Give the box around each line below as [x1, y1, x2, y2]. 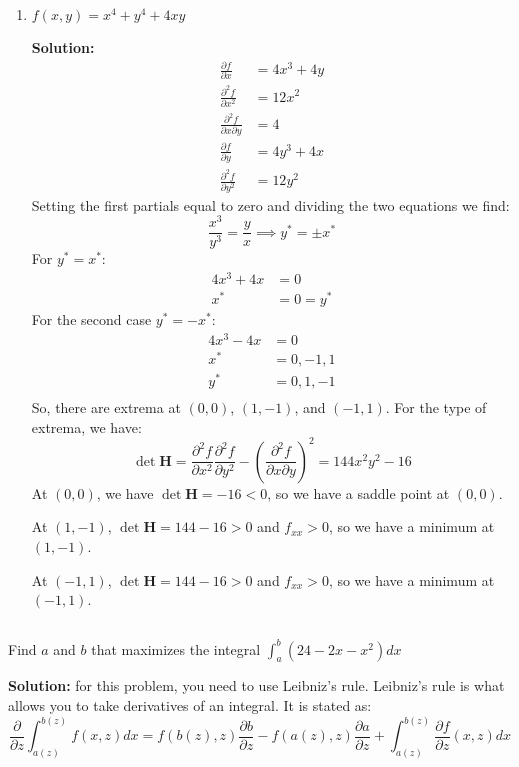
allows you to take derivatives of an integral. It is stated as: [8, 695, 372, 716]
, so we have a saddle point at [267, 482, 450, 503]
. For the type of [385, 397, 487, 418]
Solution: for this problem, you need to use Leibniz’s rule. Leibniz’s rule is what [8, 675, 505, 696]
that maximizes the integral [91, 638, 261, 659]
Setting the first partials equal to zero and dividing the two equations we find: [31, 194, 510, 215]
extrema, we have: [31, 416, 142, 437]
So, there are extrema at [31, 397, 181, 418]
